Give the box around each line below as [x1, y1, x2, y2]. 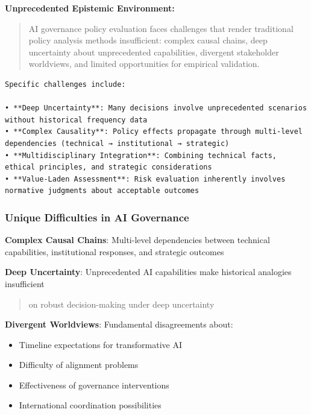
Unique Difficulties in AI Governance [5, 209, 189, 224]
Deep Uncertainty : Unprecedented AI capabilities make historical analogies [5, 265, 292, 278]
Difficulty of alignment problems [19, 358, 139, 371]
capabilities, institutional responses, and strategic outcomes [5, 245, 224, 258]
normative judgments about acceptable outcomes [5, 186, 199, 195]
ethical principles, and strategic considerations [5, 163, 212, 172]
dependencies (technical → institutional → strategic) [5, 139, 230, 148]
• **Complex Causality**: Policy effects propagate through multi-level [5, 127, 303, 136]
